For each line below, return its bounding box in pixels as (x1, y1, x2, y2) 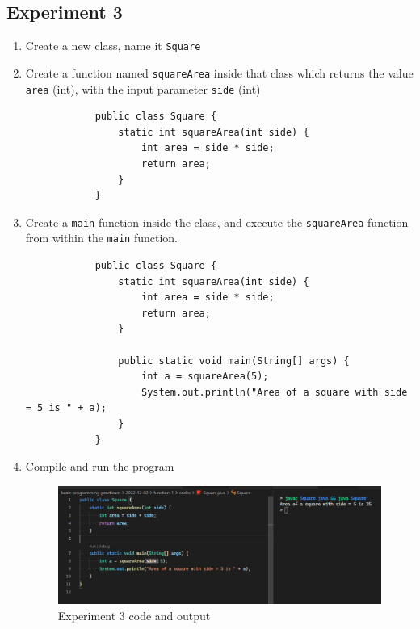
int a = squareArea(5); (141, 371, 269, 383)
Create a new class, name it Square (25, 37, 201, 54)
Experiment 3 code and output (57, 606, 211, 623)
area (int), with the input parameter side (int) (25, 80, 261, 97)
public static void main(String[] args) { (118, 354, 350, 367)
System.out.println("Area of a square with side (141, 386, 408, 398)
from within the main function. (25, 229, 178, 246)
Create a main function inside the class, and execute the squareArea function (25, 213, 409, 230)
